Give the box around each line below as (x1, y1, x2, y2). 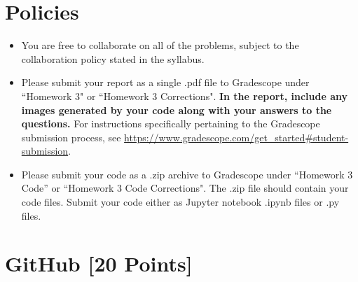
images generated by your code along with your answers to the (21, 102, 332, 117)
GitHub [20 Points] (5, 249, 193, 278)
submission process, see (21, 129, 121, 144)
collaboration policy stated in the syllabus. (21, 51, 205, 66)
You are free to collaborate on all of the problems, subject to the (21, 38, 299, 52)
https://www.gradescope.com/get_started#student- (124, 129, 349, 144)
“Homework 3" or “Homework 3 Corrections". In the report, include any (21, 88, 347, 103)
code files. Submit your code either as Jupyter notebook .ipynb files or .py (21, 195, 340, 209)
